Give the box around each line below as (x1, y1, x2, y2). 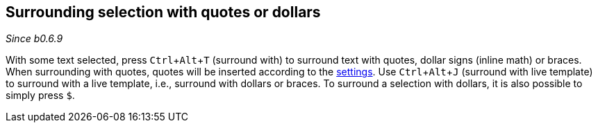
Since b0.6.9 (6, 33, 63, 45)
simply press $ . (6, 89, 75, 102)
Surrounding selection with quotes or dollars (6, 3, 321, 21)
